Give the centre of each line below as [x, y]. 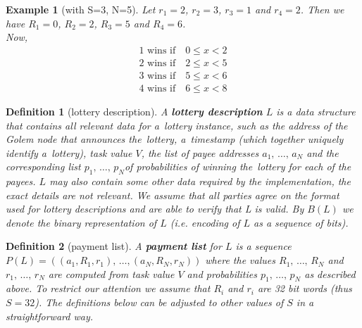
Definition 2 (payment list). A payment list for [114, 246]
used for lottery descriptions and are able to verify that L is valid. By [155, 209]
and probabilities [222, 273]
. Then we [322, 9]
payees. [21, 181]
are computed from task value [111, 273]
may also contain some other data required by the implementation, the [200, 181]
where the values [240, 260]
